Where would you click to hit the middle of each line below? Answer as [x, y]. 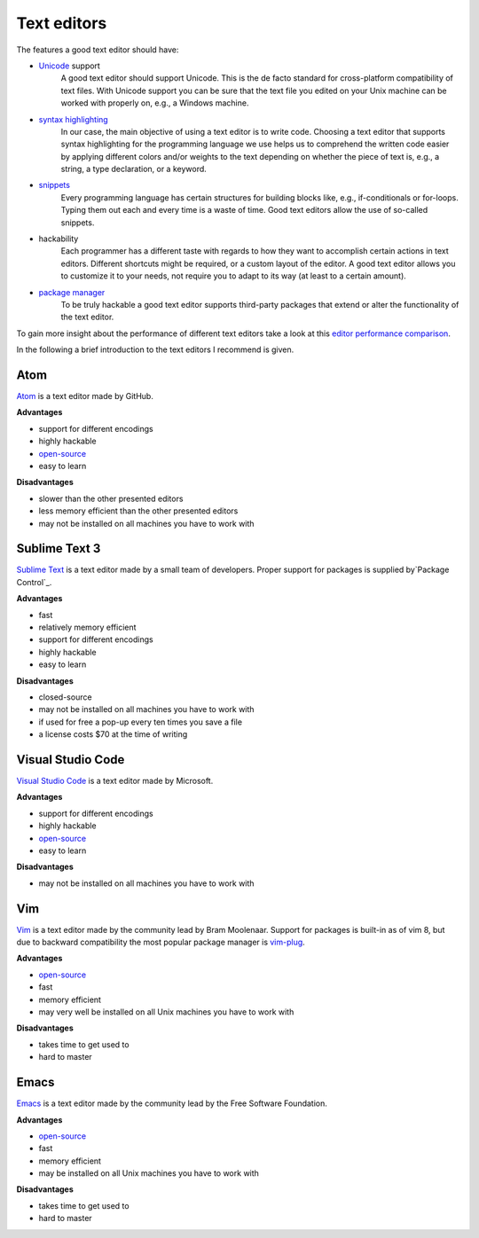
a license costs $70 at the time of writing [113, 734]
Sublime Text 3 [59, 548]
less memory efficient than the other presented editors [138, 511]
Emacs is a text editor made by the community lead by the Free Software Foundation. [172, 1103]
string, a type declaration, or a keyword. [134, 169]
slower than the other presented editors [111, 498]
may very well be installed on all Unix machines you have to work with [166, 1012]
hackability [59, 239]
